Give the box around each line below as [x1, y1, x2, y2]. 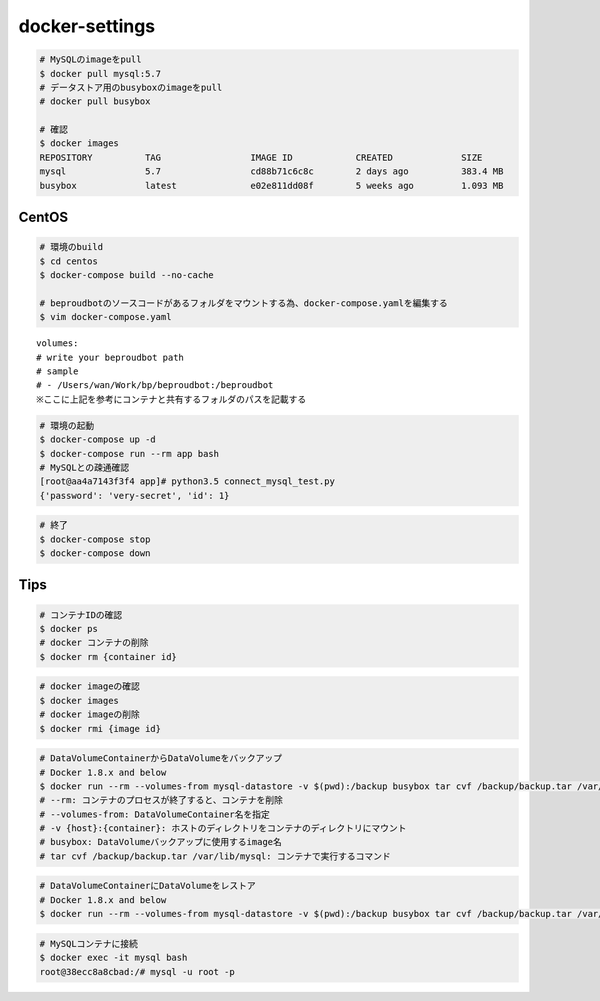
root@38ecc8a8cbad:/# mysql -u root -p [39, 966, 235, 977]
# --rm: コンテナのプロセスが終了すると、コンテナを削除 [39, 795, 284, 806]
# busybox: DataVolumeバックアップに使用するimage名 [39, 836, 282, 848]
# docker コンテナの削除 [39, 637, 149, 649]
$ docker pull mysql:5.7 [39, 68, 162, 79]
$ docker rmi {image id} [39, 723, 162, 734]
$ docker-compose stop [39, 533, 151, 545]
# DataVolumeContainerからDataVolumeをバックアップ [39, 753, 282, 764]
